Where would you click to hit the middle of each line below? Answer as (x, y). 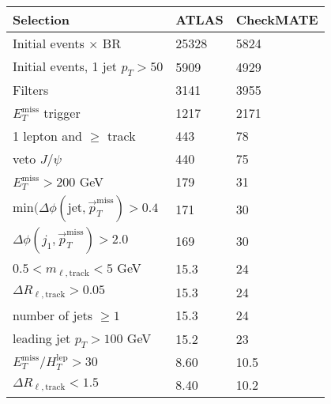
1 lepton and (48, 136)
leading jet (42, 338)
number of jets (53, 315)
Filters (31, 90)
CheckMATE (277, 19)
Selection (41, 19)
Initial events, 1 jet (65, 66)
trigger (62, 113)
